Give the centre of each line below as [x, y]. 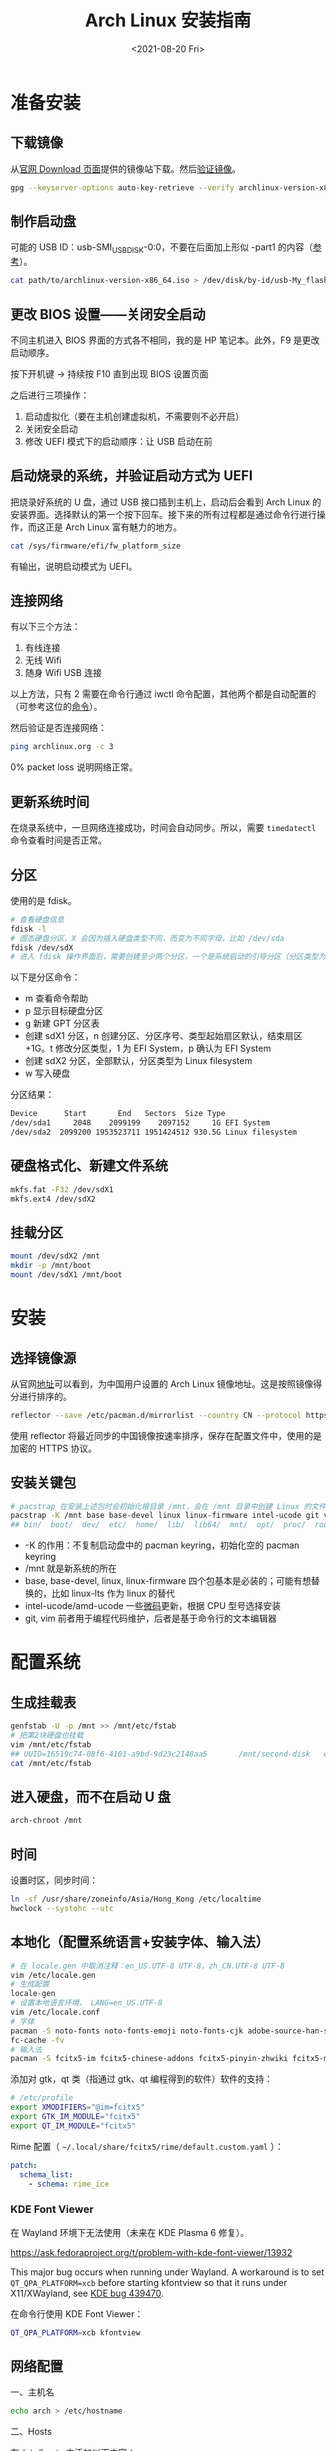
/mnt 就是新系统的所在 [70, 1568]
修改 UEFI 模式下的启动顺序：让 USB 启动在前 [118, 441]
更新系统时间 [50, 801]
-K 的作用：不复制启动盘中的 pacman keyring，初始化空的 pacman [162, 1545]
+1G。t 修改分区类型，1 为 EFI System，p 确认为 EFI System [148, 1048]
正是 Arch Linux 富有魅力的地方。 [113, 527]
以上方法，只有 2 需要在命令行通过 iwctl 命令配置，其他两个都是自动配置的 [163, 694]
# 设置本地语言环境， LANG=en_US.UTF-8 [86, 2003]
